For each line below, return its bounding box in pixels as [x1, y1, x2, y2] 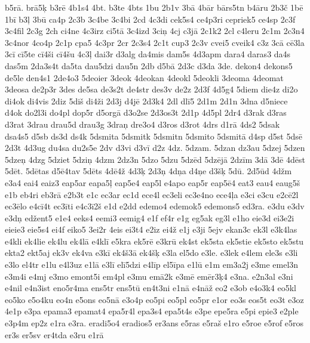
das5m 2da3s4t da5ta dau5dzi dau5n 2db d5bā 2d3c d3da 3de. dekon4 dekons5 [5, 59, 293, 72]
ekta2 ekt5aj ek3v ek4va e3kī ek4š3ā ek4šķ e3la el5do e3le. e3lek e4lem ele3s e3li [5, 246, 298, 259]
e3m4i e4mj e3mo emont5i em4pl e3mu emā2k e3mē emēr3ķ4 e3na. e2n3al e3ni [5, 270, 293, 282]
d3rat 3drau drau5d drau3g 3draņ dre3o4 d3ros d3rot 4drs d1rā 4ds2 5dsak [5, 118, 280, 130]
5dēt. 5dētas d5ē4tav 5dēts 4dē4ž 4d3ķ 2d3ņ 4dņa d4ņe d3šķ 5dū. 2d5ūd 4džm [5, 165, 292, 177]
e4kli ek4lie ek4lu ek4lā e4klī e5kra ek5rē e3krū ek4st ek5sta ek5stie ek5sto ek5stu [5, 234, 304, 247]
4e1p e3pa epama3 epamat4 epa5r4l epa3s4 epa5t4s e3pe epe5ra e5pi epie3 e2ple [5, 305, 299, 317]
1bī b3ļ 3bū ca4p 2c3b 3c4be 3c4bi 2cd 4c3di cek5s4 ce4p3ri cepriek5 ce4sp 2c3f [5, 13, 296, 25]
